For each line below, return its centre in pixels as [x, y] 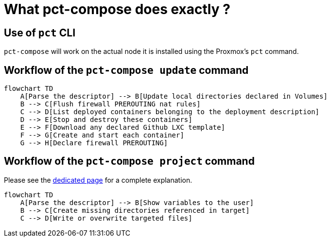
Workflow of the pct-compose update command [126, 70]
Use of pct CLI [40, 33]
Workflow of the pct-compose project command [129, 161]
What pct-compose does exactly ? [117, 9]
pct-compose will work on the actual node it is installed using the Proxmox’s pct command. [151, 52]
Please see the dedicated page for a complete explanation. [98, 180]
